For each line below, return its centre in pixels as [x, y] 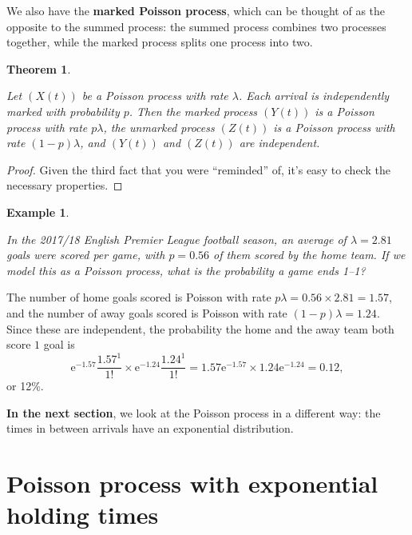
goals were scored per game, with [86, 255]
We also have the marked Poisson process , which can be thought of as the [196, 10]
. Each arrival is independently [314, 96]
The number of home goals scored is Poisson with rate [139, 297]
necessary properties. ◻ [65, 185]
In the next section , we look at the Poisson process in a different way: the [194, 412]
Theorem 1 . [39, 68]
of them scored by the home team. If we [309, 255]
